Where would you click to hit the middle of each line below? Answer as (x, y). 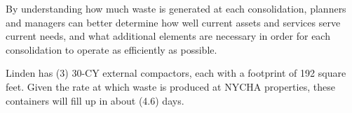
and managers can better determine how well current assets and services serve (173, 22)
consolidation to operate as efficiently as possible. (111, 49)
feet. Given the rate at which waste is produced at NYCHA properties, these (170, 86)
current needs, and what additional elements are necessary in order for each (168, 36)
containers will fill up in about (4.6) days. (95, 100)
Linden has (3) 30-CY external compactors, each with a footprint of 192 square (176, 73)
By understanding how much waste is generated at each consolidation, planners (176, 8)
